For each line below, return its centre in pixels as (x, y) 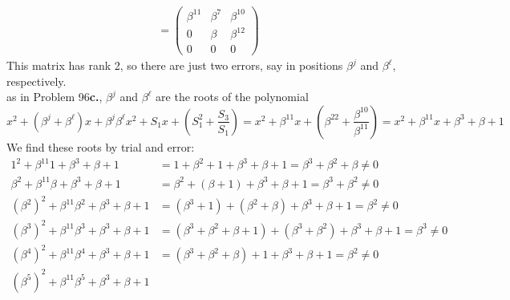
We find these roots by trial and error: (101, 146)
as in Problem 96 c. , (55, 97)
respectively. (36, 81)
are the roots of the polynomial (232, 97)
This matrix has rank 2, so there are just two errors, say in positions (175, 65)
